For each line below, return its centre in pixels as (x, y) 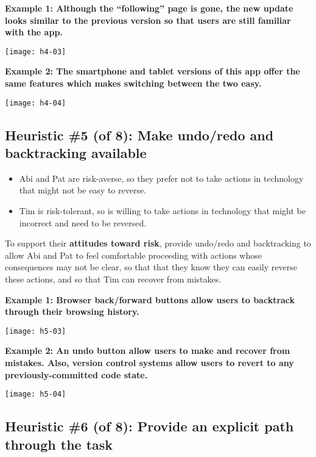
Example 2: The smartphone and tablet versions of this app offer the (153, 71)
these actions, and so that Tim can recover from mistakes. (113, 279)
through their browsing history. (72, 311)
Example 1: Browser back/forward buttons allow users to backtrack (150, 299)
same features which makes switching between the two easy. (133, 83)
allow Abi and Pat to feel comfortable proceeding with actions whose (133, 255)
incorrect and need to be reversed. (83, 222)
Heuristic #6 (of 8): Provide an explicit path (149, 426)
